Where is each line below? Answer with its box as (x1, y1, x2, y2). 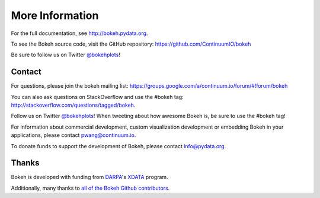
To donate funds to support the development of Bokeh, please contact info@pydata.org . (11, 142, 226, 149)
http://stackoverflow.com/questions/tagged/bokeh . (11, 101, 136, 109)
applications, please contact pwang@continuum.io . (11, 132, 136, 139)
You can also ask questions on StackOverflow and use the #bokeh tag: (11, 93, 184, 100)
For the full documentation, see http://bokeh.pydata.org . (11, 30, 148, 37)
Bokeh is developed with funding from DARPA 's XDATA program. (11, 174, 168, 181)
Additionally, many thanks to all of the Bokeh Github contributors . (11, 184, 170, 191)
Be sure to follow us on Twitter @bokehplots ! (11, 51, 121, 59)
